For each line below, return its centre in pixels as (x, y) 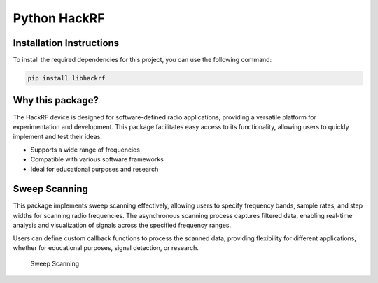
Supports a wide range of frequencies (85, 150)
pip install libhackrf (66, 78)
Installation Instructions (66, 43)
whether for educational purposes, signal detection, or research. (106, 247)
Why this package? (56, 100)
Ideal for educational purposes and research (94, 169)
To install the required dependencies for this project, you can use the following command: (142, 60)
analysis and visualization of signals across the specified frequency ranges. (122, 225)
